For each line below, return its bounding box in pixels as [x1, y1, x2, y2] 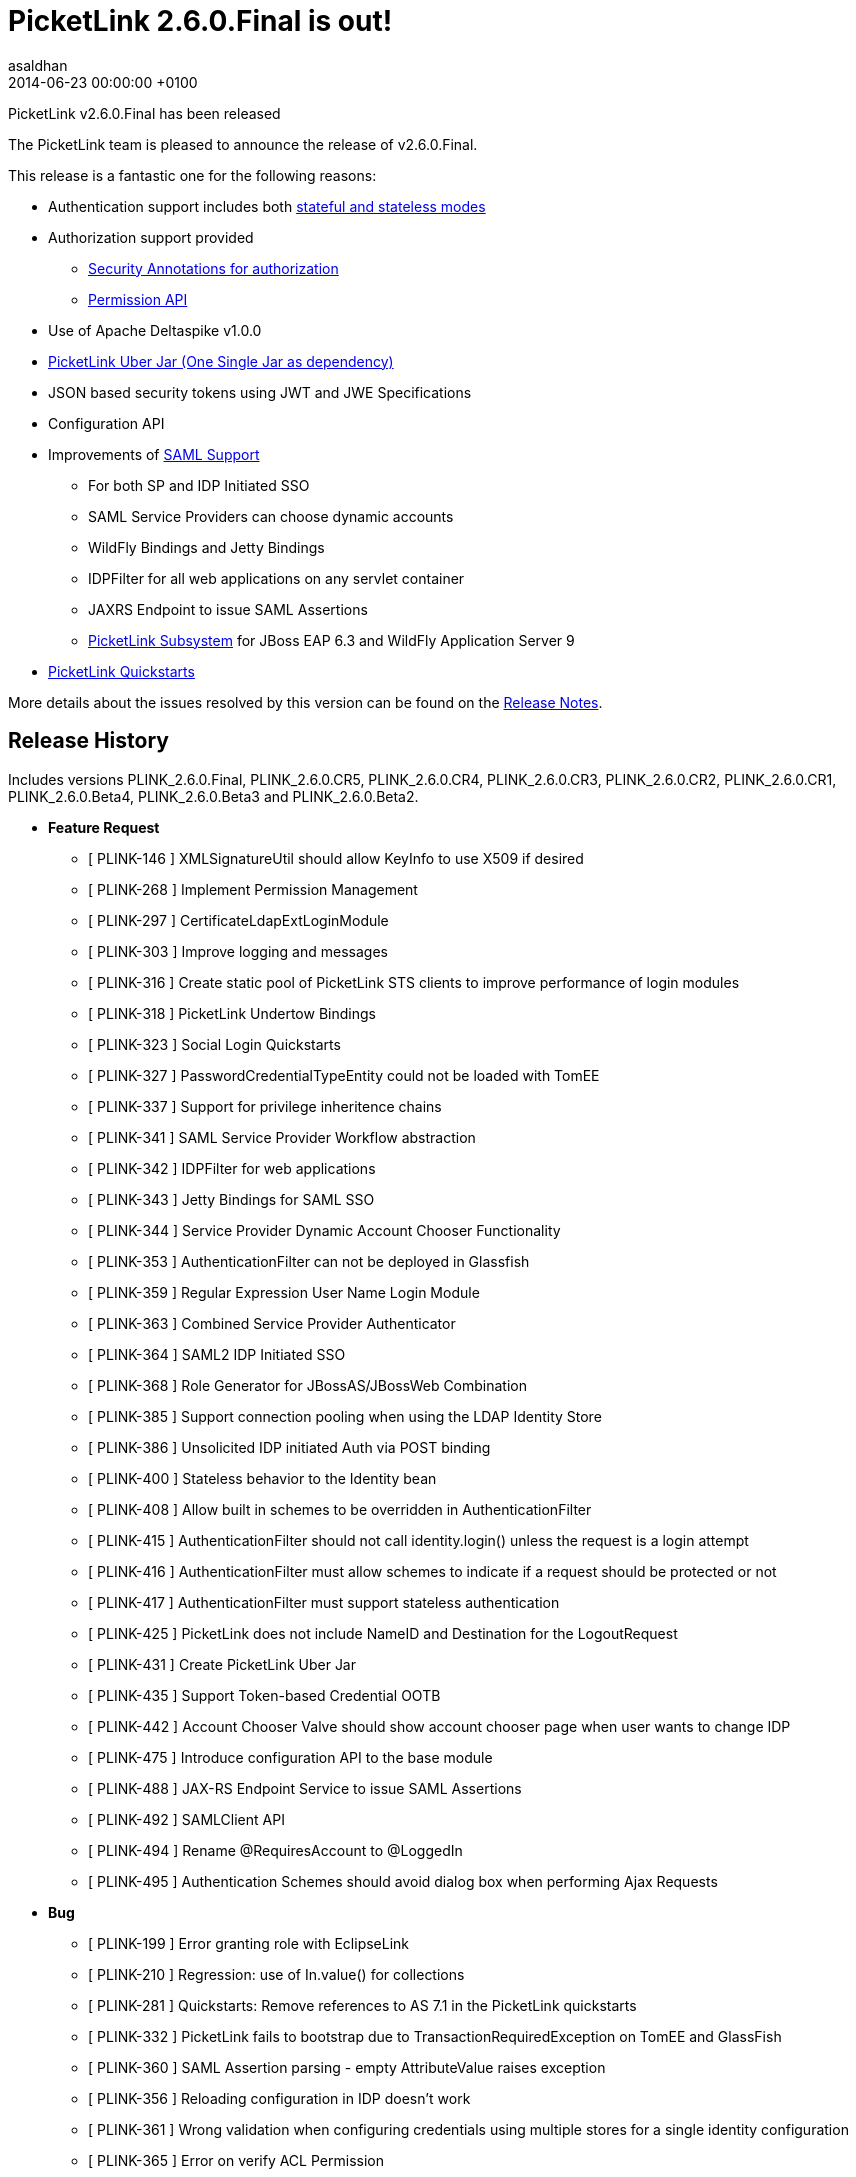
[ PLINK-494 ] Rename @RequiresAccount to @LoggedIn [88, 1841, 463, 1859]
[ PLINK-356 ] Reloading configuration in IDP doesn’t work [88, 2089, 471, 2107]
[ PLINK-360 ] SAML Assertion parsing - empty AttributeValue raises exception [88, 2058, 606, 2076]
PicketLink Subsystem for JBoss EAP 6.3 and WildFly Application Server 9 [88, 631, 575, 649]
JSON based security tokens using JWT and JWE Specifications [48, 383, 472, 401]
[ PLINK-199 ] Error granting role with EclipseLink [88, 1934, 410, 1952]
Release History [8, 728, 169, 754]
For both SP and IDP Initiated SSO [88, 476, 310, 494]
